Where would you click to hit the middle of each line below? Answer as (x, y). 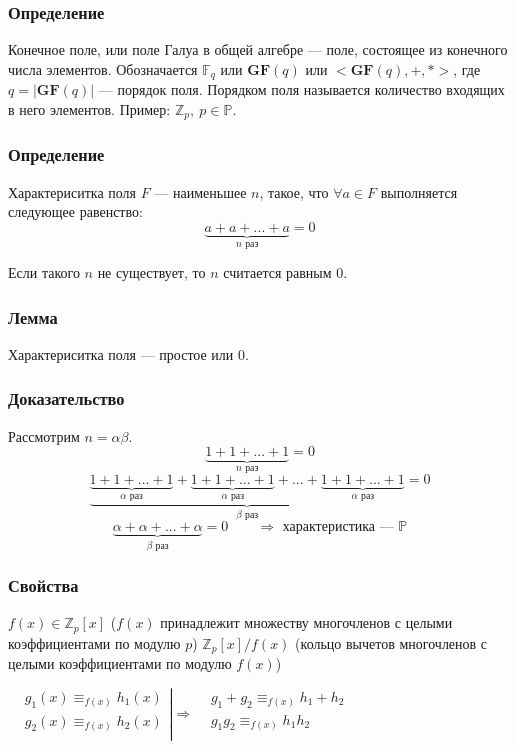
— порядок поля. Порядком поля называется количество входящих (301, 89)
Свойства (43, 585)
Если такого (44, 272)
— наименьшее (200, 191)
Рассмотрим (44, 435)
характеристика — (338, 526)
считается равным (277, 272)
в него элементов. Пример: (89, 108)
